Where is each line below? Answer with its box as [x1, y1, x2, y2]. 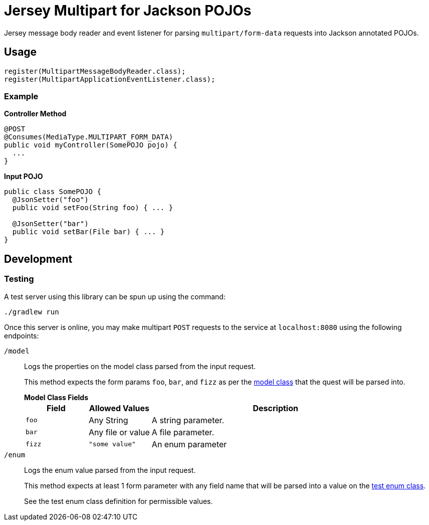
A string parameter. [151, 415, 225, 425]
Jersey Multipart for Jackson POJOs [4, 2, 252, 19]
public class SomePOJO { [4, 188, 101, 196]
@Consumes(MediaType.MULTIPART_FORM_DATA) [4, 133, 173, 141]
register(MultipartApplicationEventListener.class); [4, 75, 216, 83]
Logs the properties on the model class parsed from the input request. [24, 362, 256, 371]
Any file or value [88, 427, 150, 437]
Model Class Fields [24, 393, 88, 402]
